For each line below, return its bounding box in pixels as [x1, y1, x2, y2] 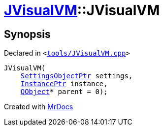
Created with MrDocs [4, 102, 73, 111]
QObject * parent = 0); [20, 88, 108, 96]
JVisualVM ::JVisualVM [4, 2, 160, 19]
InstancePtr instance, [20, 80, 108, 88]
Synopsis [4, 28, 51, 40]
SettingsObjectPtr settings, [20, 72, 133, 80]
